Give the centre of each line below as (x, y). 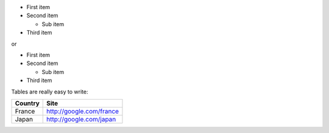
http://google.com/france (83, 111)
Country (27, 103)
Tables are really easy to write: (50, 92)
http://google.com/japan (81, 119)
